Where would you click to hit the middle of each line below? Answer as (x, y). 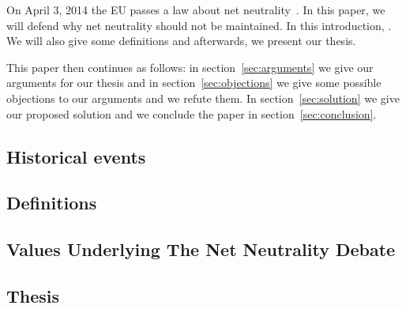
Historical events (76, 156)
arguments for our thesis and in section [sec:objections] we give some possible (194, 83)
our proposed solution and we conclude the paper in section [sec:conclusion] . (192, 113)
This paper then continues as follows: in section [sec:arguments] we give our (190, 67)
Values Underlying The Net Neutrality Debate (201, 249)
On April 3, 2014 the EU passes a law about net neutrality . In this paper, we (196, 9)
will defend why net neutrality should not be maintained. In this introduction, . (199, 25)
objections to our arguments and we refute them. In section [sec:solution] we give (203, 98)
